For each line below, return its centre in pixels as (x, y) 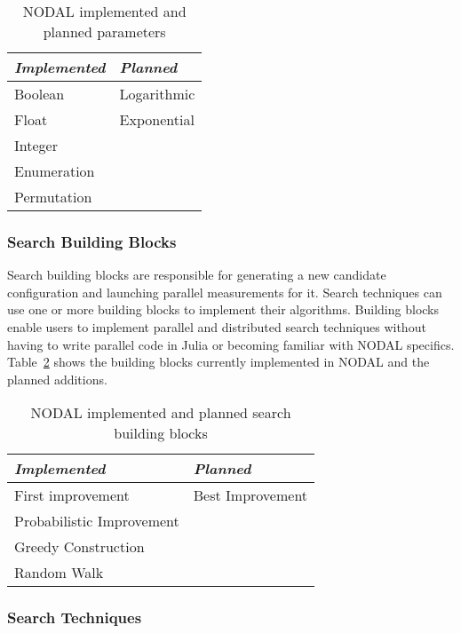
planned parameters (104, 32)
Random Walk (59, 573)
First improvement (72, 495)
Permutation (53, 197)
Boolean (40, 94)
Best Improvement (250, 495)
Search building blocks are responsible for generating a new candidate (197, 275)
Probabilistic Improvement (97, 521)
